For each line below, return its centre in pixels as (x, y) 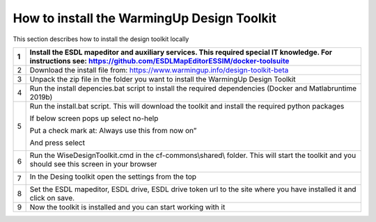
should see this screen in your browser (93, 164)
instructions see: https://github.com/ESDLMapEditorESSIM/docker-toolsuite (159, 61)
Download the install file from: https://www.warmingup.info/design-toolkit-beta (159, 70)
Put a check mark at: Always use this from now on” (113, 130)
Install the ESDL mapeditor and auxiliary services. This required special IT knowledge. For (181, 52)
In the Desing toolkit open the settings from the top (113, 176)
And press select (57, 143)
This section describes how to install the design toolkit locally (101, 39)
